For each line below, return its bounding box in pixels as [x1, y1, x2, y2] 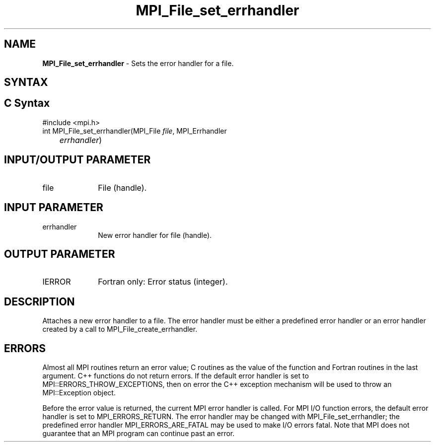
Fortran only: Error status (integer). [98, 277, 228, 287]
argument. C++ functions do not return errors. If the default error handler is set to [42, 372, 309, 380]
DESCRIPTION [4, 295, 75, 308]
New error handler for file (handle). [98, 230, 212, 239]
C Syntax [4, 97, 50, 110]
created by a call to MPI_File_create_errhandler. [42, 325, 198, 334]
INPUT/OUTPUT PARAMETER [4, 153, 151, 166]
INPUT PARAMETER [4, 201, 103, 214]
